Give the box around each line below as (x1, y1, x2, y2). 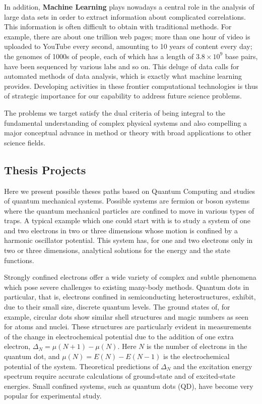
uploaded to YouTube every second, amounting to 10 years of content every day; (4, 41, 252, 52)
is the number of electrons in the (146, 341, 247, 351)
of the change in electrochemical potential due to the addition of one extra (4, 331, 234, 341)
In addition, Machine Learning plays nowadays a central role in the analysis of (4, 2, 254, 12)
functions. (4, 255, 34, 265)
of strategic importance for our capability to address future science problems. (4, 90, 242, 101)
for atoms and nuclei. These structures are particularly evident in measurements (4, 321, 251, 332)
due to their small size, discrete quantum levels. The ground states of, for (4, 301, 230, 312)
